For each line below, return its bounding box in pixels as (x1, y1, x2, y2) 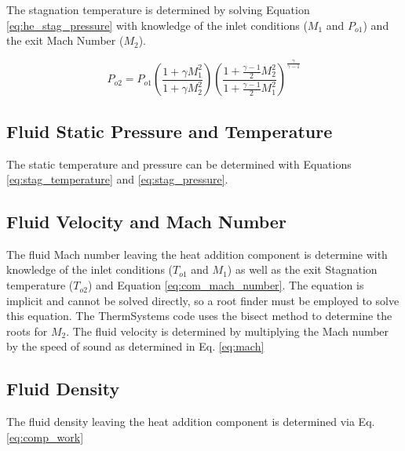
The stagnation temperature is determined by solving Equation (6, 2, 310, 17)
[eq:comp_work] (6, 428, 84, 445)
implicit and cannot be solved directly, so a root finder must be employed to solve (6, 292, 400, 308)
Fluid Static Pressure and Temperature (6, 118, 333, 143)
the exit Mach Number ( (6, 32, 124, 49)
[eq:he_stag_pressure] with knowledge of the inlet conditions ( (6, 16, 308, 33)
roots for (6, 322, 48, 339)
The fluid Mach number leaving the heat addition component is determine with (6, 246, 388, 262)
